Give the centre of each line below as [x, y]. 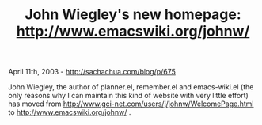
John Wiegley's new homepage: [133, 15]
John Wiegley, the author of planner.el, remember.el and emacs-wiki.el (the [131, 87]
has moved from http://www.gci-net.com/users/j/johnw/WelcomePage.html [131, 104]
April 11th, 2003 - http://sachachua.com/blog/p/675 [92, 72]
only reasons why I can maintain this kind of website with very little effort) [129, 96]
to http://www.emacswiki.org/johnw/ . [70, 112]
